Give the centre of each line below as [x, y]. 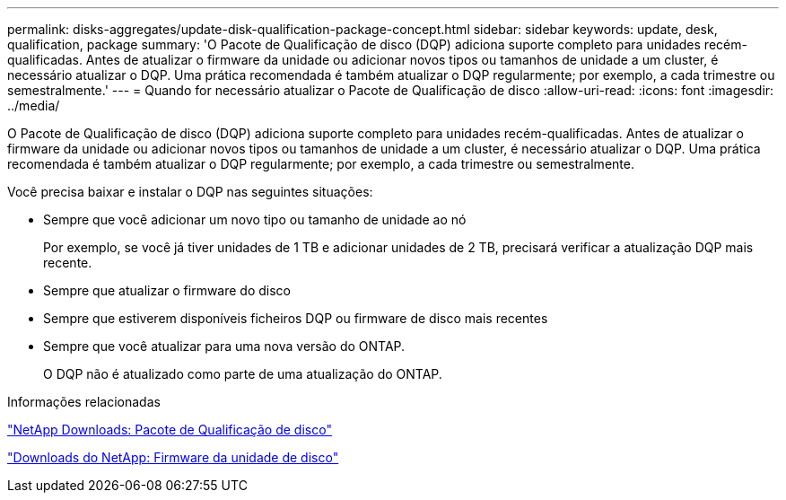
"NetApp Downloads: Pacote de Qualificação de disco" [170, 430]
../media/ [34, 105]
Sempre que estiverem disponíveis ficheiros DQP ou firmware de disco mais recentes [296, 318]
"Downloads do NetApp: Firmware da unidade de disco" [173, 457]
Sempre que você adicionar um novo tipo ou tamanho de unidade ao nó [255, 219]
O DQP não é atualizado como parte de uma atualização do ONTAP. [243, 374]
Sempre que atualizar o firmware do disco [167, 290]
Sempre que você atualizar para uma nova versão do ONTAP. [224, 346]
